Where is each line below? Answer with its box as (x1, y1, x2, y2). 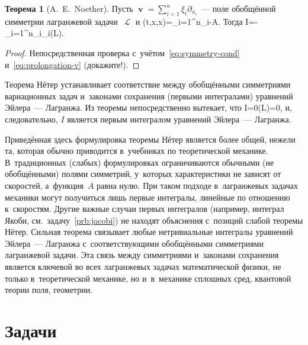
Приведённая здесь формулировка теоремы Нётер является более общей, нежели (5, 133, 296, 145)
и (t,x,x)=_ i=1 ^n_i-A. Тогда (135, 15, 243, 27)
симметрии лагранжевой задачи (5, 15, 118, 27)
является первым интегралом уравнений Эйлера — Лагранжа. (67, 112, 291, 125)
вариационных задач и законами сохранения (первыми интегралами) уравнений (5, 89, 293, 102)
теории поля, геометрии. (5, 283, 93, 296)
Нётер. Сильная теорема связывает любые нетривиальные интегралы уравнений (5, 225, 293, 238)
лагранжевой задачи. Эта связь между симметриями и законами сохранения (5, 249, 279, 261)
